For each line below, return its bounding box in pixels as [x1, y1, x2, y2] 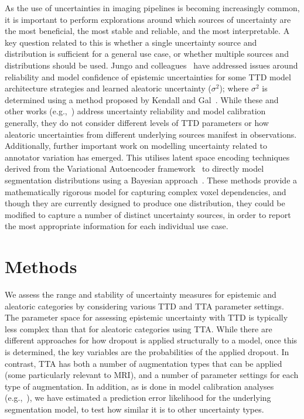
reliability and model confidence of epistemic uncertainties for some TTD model [5, 70, 291, 83]
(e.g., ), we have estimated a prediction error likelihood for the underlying [5, 391, 271, 404]
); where [219, 82, 249, 94]
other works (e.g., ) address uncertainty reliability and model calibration [5, 105, 266, 117]
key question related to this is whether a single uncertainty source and [5, 36, 257, 48]
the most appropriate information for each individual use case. [5, 220, 228, 232]
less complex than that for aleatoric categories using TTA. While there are [5, 322, 272, 335]
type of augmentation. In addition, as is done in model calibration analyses [5, 380, 274, 392]
